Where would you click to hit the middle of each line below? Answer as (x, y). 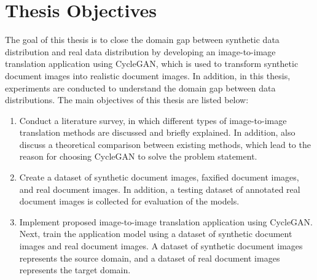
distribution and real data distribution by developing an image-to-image (140, 51)
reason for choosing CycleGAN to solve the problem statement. (138, 156)
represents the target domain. (75, 270)
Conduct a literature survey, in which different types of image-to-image (153, 120)
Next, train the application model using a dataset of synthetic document (156, 234)
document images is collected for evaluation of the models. (129, 201)
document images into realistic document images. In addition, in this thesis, (148, 75)
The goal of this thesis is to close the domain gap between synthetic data (142, 40)
